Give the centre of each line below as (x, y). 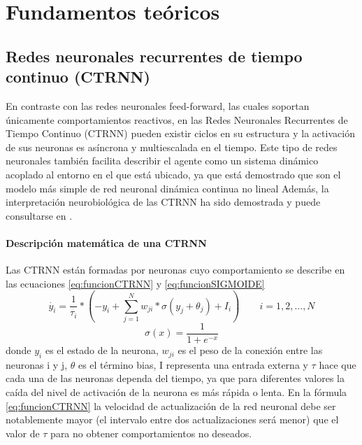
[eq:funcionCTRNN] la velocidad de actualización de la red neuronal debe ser (171, 405)
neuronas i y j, (37, 364)
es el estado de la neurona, (102, 350)
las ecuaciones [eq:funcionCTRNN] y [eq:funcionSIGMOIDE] (135, 283)
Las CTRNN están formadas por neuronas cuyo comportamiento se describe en (175, 270)
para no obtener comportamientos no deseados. (151, 433)
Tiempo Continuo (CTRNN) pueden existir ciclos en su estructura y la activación (180, 133)
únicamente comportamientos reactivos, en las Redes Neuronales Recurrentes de (177, 119)
